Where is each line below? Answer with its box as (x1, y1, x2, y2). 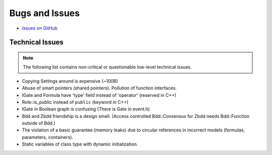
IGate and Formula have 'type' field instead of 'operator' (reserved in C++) (22, 92, 176, 98)
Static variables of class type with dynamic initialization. (22, 141, 138, 147)
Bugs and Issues (9, 8, 80, 19)
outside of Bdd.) (22, 120, 55, 126)
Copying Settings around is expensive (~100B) (22, 78, 118, 84)
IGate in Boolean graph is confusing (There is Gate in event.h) (22, 106, 150, 112)
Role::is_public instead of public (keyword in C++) (22, 99, 128, 105)
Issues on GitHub (22, 25, 58, 31)
